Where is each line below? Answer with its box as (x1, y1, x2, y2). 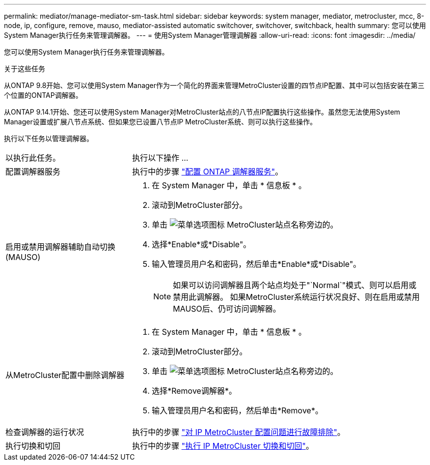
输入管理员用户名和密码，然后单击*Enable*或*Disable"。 (152, 259, 361, 269)
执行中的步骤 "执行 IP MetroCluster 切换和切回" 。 (132, 441, 314, 451)
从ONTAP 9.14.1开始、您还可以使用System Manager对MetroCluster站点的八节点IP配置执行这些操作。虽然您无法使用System (4, 108, 401, 116)
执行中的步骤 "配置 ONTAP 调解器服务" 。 (132, 167, 283, 176)
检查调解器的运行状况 (5, 427, 84, 437)
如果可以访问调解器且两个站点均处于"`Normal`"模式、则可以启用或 (173, 280, 417, 290)
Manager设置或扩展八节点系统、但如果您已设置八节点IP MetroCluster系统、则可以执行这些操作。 (4, 117, 317, 126)
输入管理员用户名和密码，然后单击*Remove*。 (152, 406, 323, 415)
